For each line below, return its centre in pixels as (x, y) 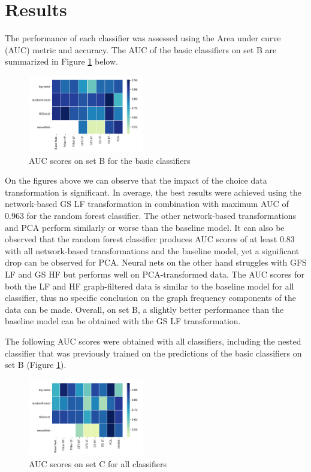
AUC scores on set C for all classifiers (98, 463)
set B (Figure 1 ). (36, 365)
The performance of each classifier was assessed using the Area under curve (143, 38)
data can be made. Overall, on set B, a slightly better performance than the (144, 309)
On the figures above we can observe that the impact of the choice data (136, 180)
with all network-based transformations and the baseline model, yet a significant (152, 250)
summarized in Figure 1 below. (61, 61)
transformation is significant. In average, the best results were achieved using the (153, 192)
